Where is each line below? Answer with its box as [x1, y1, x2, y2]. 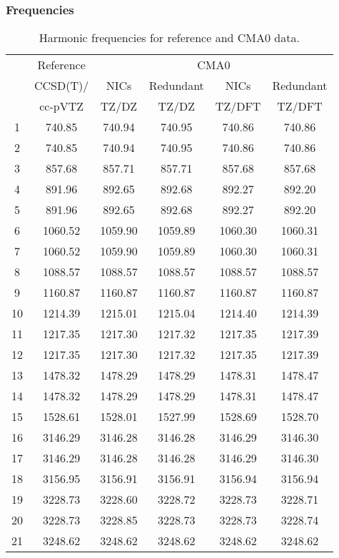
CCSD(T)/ [34, 77, 89, 94]
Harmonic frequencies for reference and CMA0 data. [39, 29, 300, 46]
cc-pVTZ [39, 98, 84, 115]
